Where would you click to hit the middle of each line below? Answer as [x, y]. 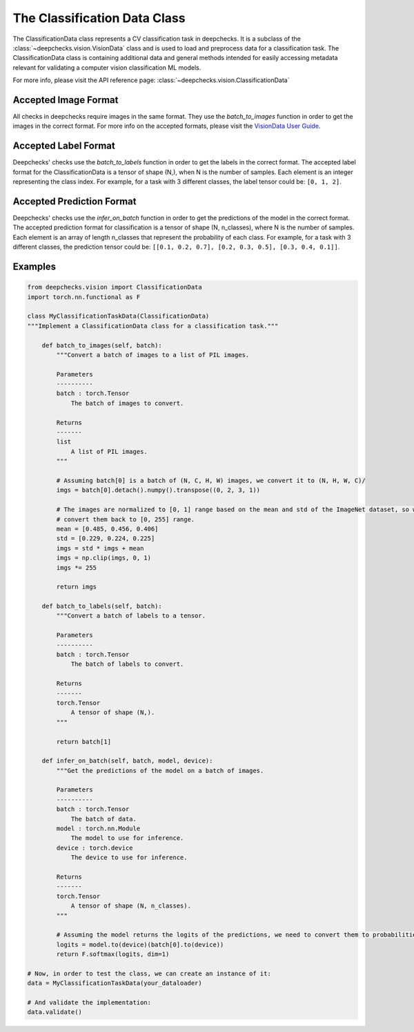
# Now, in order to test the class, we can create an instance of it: [149, 973]
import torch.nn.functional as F [84, 297]
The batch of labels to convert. [127, 664]
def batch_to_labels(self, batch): [102, 606]
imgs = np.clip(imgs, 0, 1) [104, 558]
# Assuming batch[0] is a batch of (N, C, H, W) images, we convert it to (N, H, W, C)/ [211, 480]
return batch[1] [84, 742]
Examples [34, 266]
